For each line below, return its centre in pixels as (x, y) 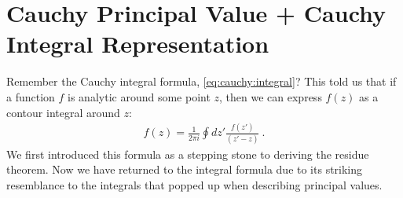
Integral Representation (138, 44)
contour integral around (63, 112)
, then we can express (271, 96)
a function (31, 96)
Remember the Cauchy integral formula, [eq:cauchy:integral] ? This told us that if (201, 81)
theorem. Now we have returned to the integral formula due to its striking (185, 169)
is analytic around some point (139, 96)
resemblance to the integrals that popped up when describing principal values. (194, 184)
